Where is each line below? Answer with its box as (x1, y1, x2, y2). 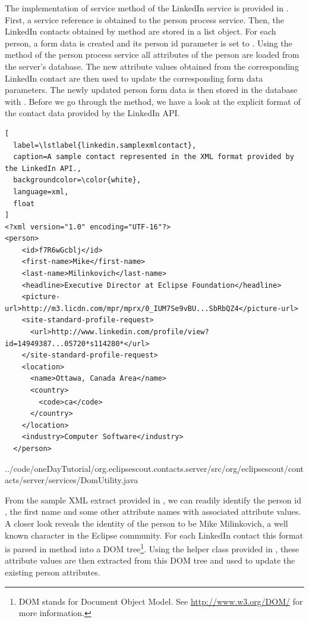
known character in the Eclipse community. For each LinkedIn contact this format (5, 528, 304, 541)
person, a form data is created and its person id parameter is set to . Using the (5, 36, 292, 49)
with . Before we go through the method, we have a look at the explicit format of (5, 95, 301, 107)
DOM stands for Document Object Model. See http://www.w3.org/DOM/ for (18, 595, 303, 607)
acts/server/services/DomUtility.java (5, 474, 138, 486)
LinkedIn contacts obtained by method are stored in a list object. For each (5, 25, 276, 38)
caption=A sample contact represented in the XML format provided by (13, 153, 294, 161)
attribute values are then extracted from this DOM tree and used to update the (5, 554, 295, 567)
